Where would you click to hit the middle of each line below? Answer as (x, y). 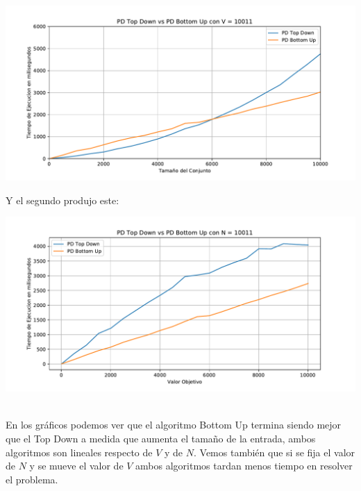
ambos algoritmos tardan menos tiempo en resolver (244, 466)
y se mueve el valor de (76, 466)
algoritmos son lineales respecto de (79, 452)
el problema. (32, 479)
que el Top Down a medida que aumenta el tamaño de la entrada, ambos (161, 438)
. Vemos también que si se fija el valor (275, 452)
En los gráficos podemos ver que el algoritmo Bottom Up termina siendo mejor (174, 425)
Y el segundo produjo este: (62, 200)
